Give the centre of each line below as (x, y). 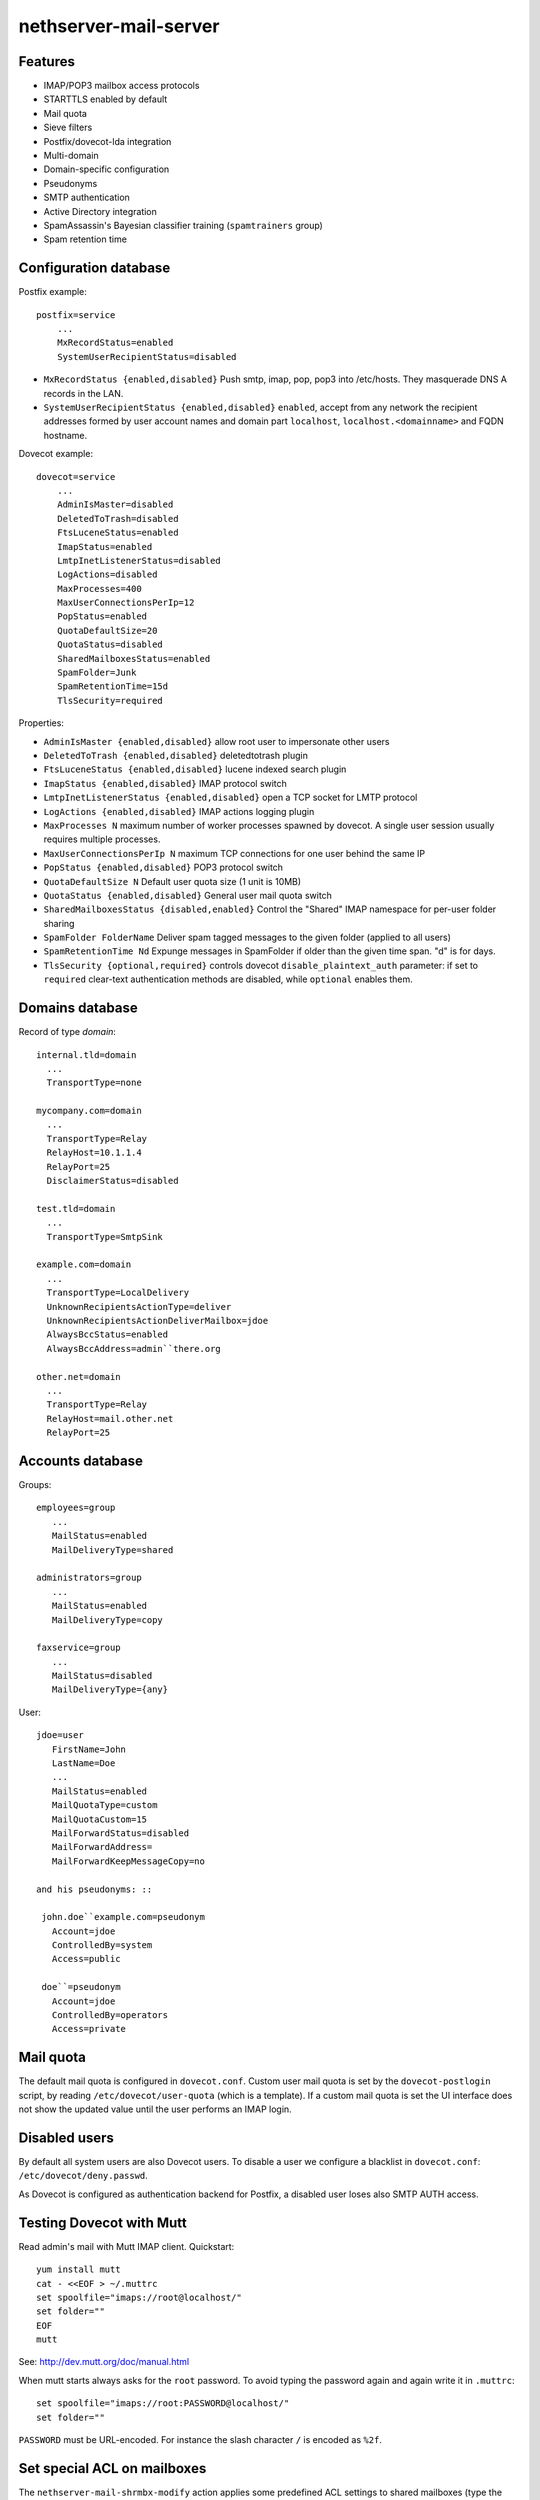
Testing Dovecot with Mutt (102, 2222)
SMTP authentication (86, 197)
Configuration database (94, 268)
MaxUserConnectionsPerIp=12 (125, 603)
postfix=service (76, 314)
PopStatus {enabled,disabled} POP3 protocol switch (163, 867)
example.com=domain (84, 1264)
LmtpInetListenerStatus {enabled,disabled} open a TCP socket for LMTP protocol (230, 797)
